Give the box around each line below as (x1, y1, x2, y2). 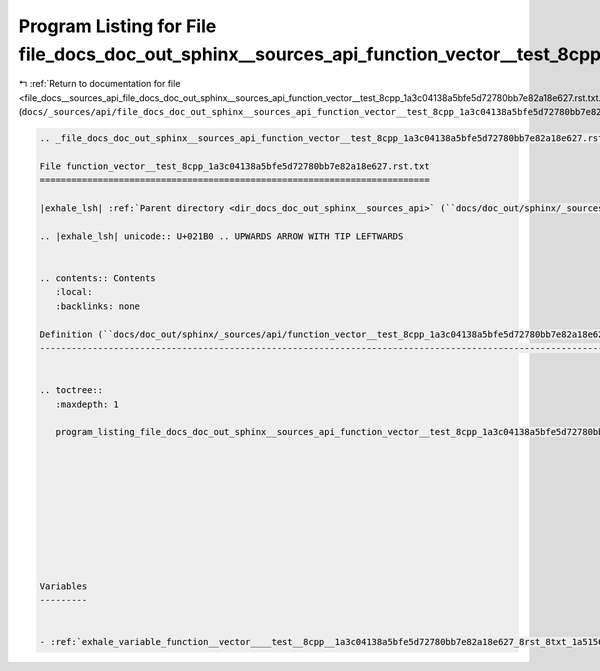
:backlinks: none (55, 300, 140, 312)
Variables (39, 580, 88, 592)
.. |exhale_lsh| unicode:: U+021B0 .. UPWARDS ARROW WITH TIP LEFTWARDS (39, 230, 404, 242)
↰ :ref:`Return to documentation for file (18, 78, 181, 90)
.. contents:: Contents (39, 273, 157, 284)
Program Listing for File (18, 15, 217, 37)
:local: (55, 286, 93, 298)
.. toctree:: (39, 385, 104, 396)
